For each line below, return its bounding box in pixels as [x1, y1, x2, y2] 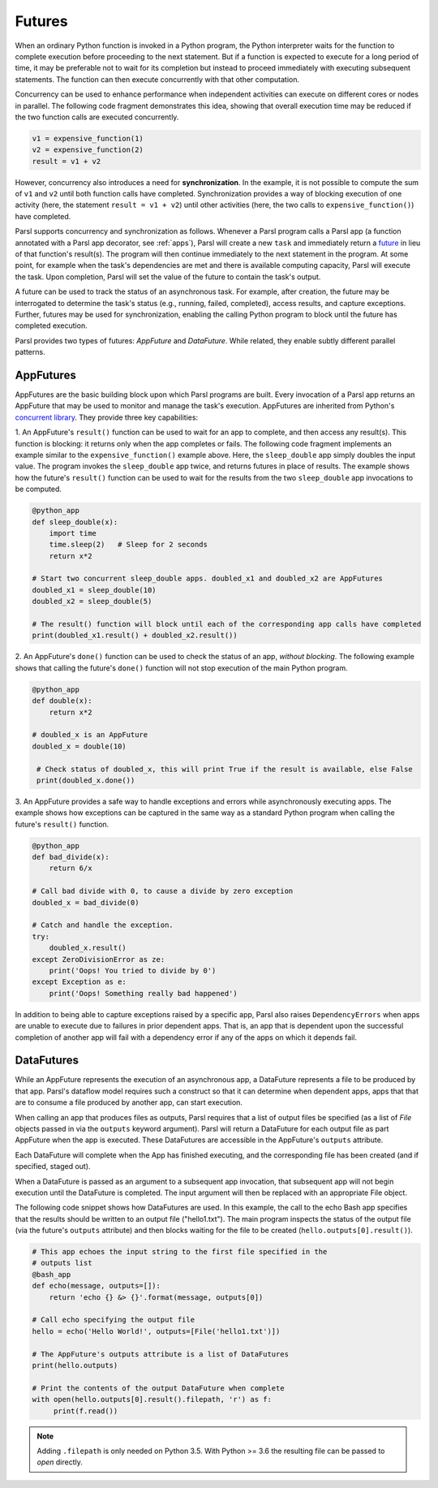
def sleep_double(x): [32, 517, 118, 527]
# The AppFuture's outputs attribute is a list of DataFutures [32, 1349, 290, 1359]
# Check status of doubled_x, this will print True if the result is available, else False [36, 764, 413, 774]
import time [49, 528, 97, 537]
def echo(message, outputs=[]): [32, 1281, 161, 1291]
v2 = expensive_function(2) [32, 145, 144, 154]
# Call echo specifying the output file [32, 1315, 195, 1325]
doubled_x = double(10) [32, 741, 127, 751]
